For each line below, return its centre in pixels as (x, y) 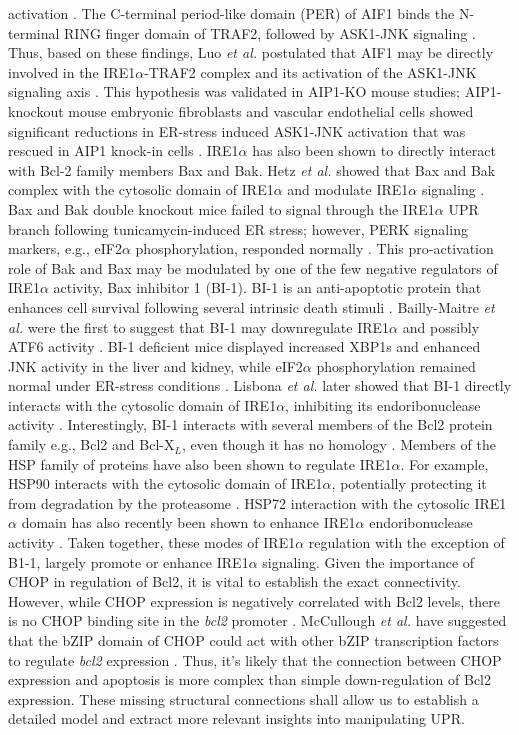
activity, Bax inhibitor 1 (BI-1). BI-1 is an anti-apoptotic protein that (267, 287)
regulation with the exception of (406, 542)
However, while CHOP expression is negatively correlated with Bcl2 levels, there (254, 600)
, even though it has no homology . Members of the (338, 444)
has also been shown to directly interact (374, 150)
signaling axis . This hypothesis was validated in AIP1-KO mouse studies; (234, 91)
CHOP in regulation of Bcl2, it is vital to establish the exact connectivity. (234, 581)
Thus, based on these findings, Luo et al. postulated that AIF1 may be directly (251, 52)
